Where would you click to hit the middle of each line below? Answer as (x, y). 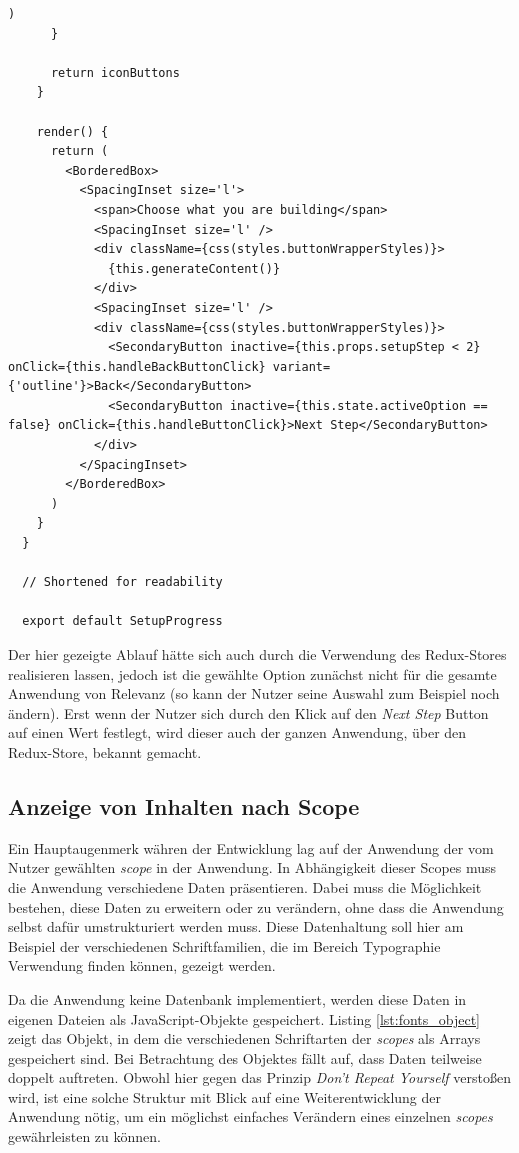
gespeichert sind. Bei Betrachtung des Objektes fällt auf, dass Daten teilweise (245, 1057)
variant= (301, 366)
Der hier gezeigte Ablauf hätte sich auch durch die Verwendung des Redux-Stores (257, 654)
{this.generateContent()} (194, 268)
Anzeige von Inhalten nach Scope (184, 805)
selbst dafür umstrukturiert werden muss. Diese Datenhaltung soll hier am (236, 926)
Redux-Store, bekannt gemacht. (105, 751)
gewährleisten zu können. (84, 1136)
